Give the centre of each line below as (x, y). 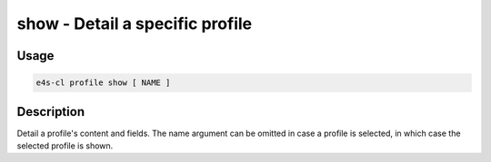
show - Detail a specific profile (135, 24)
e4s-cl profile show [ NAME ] (103, 83)
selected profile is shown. (65, 146)
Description (51, 112)
